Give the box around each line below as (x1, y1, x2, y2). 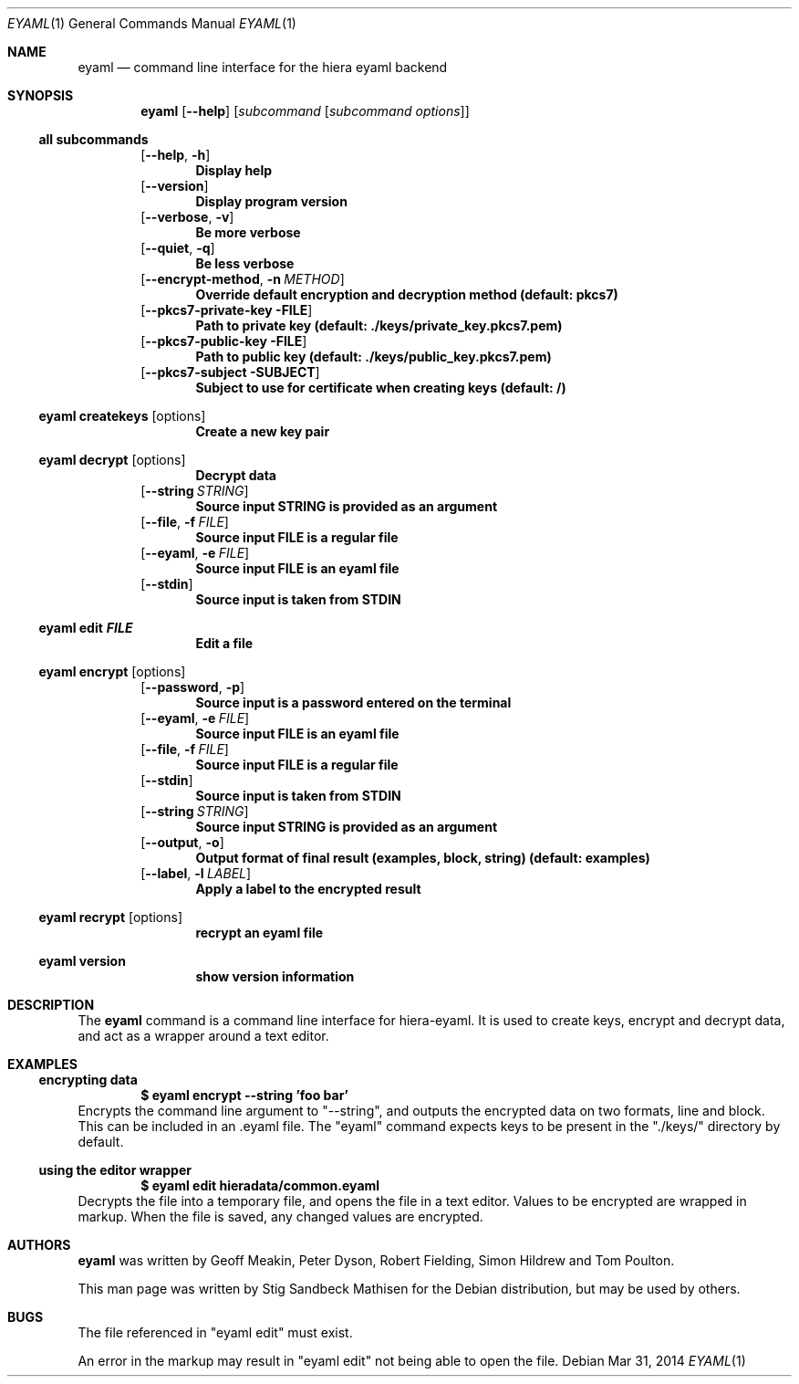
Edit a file (195, 635, 254, 651)
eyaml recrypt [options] (38, 909, 183, 925)
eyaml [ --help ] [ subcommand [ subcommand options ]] (140, 103, 470, 119)
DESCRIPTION (7, 997, 95, 1012)
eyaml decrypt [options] (38, 452, 186, 467)
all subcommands (38, 131, 149, 147)
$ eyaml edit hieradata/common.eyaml (140, 1178, 380, 1193)
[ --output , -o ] (140, 834, 224, 850)
